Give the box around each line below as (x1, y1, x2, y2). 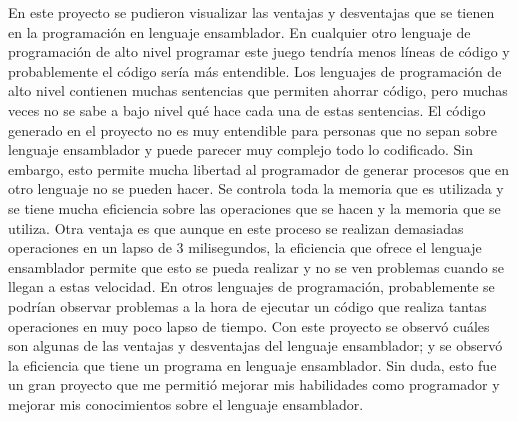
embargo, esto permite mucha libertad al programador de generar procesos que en (8, 158, 510, 179)
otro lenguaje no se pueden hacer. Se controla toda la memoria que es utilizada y (8, 178, 504, 199)
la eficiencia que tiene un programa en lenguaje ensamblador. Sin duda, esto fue (8, 354, 497, 375)
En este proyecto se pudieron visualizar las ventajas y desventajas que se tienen (8, 2, 495, 22)
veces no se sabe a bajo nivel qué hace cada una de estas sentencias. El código (8, 99, 486, 120)
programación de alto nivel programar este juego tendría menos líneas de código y (8, 41, 510, 62)
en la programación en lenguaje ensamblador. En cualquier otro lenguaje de (8, 21, 471, 42)
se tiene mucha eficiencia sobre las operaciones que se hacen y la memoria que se (8, 197, 501, 218)
